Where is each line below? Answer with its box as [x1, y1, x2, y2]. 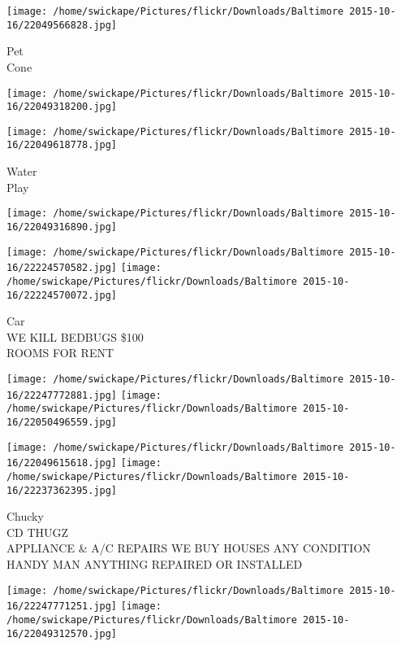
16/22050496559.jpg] [6, 417, 118, 428]
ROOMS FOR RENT [6, 344, 114, 361]
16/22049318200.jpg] [6, 101, 118, 113]
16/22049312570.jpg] [6, 627, 118, 639]
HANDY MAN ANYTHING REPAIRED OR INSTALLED [6, 556, 303, 573]
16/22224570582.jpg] [6, 262, 118, 274]
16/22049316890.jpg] [6, 220, 118, 233]
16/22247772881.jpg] [6, 389, 118, 401]
